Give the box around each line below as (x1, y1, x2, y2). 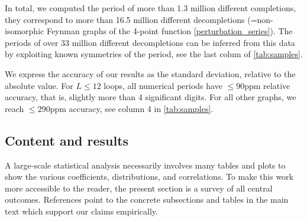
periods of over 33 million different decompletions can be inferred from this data (5, 36, 295, 48)
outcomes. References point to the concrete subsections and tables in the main (5, 193, 289, 206)
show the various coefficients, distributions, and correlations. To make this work (5, 170, 293, 183)
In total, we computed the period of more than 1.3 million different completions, (5, 2, 296, 14)
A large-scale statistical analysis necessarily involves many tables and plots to (5, 159, 286, 171)
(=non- (247, 13, 273, 25)
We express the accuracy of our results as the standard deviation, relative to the (5, 67, 296, 80)
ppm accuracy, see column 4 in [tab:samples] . (50, 102, 214, 114)
